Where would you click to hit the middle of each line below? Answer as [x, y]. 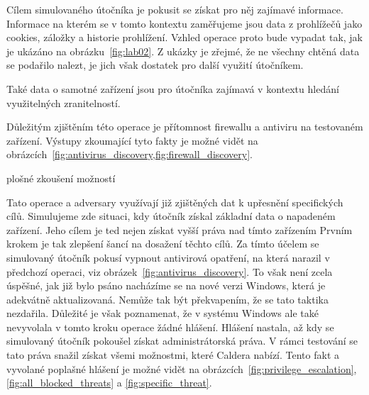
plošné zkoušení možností [61, 178]
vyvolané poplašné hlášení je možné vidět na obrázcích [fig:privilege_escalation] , [182, 368]
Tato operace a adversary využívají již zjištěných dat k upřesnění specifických [175, 202]
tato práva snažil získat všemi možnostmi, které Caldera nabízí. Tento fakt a [173, 355]
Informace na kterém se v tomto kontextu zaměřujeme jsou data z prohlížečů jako [184, 23]
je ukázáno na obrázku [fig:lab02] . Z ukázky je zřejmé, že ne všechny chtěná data [183, 51]
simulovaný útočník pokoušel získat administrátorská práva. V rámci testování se [182, 341]
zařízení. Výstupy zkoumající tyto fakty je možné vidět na [132, 140]
